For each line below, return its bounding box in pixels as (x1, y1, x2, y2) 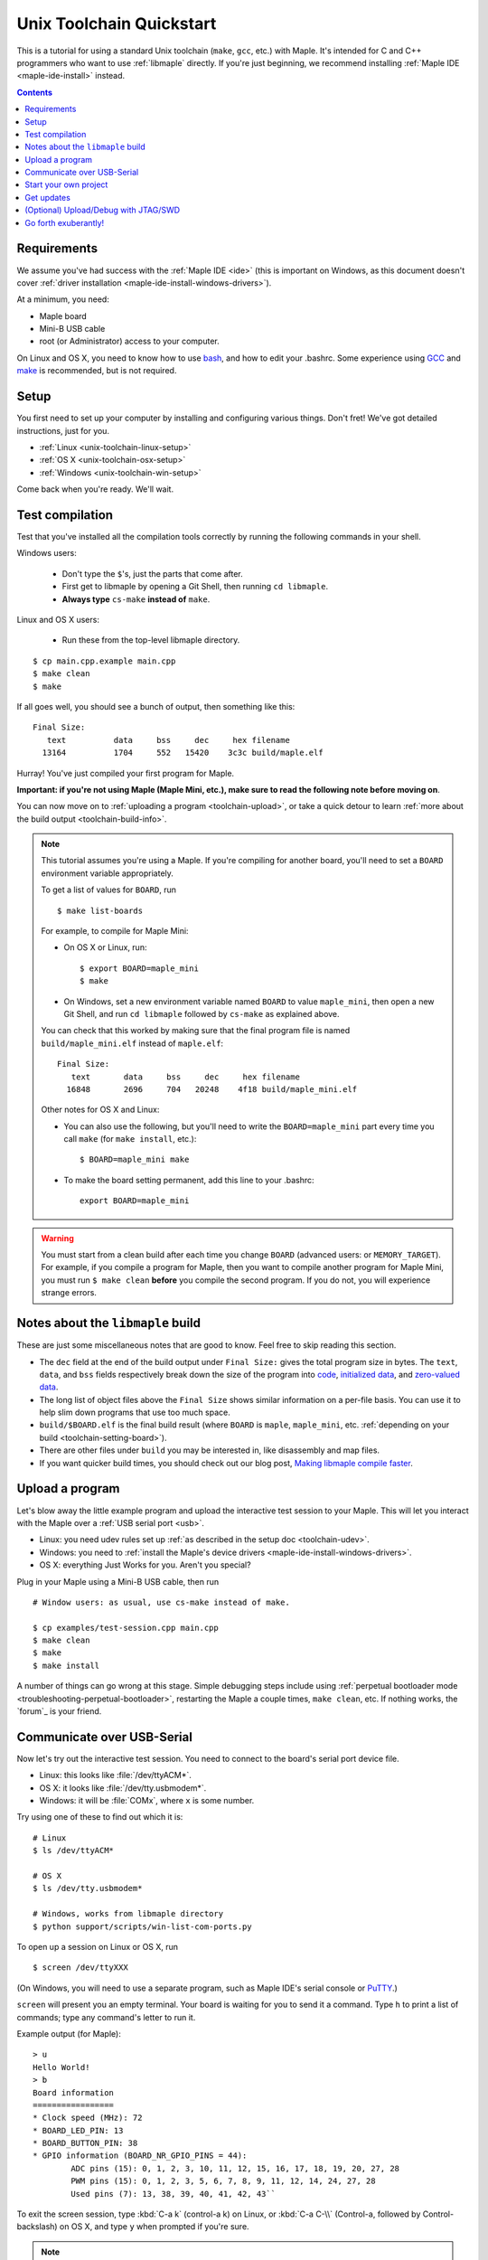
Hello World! (33, 2062, 90, 2072)
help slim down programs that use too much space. (39, 1407, 230, 1418)
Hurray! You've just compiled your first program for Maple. (16, 767, 235, 778)
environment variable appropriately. (41, 868, 174, 879)
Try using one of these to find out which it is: (16, 1812, 183, 1822)
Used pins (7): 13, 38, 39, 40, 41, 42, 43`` (70, 2189, 276, 2199)
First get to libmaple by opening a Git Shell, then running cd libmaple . (61, 581, 329, 592)
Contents (16, 87, 53, 98)
